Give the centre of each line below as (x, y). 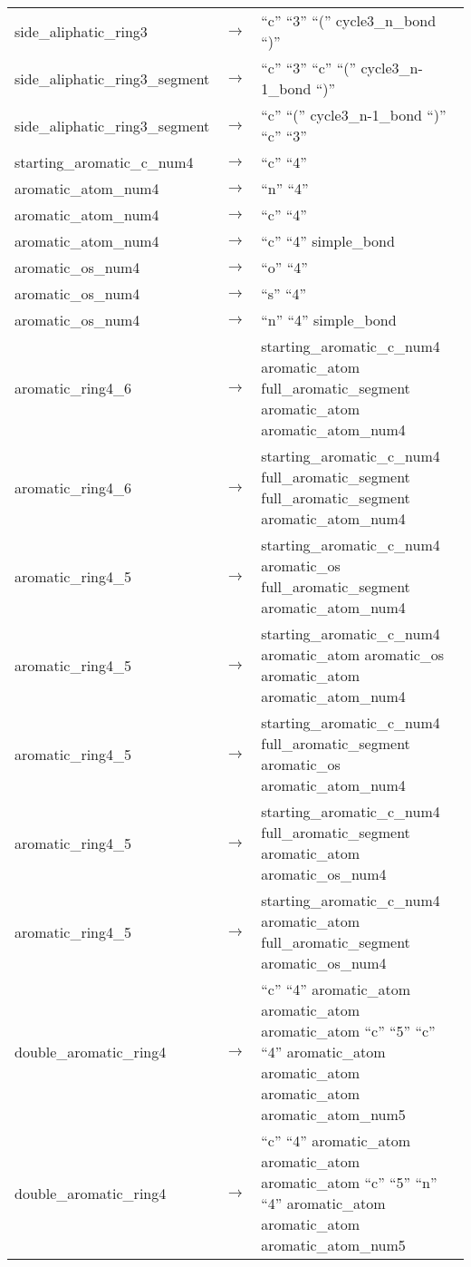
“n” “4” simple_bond (329, 320)
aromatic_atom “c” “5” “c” (348, 1031)
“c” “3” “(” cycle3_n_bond (349, 20)
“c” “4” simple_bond (328, 241)
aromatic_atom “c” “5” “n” (349, 1182)
